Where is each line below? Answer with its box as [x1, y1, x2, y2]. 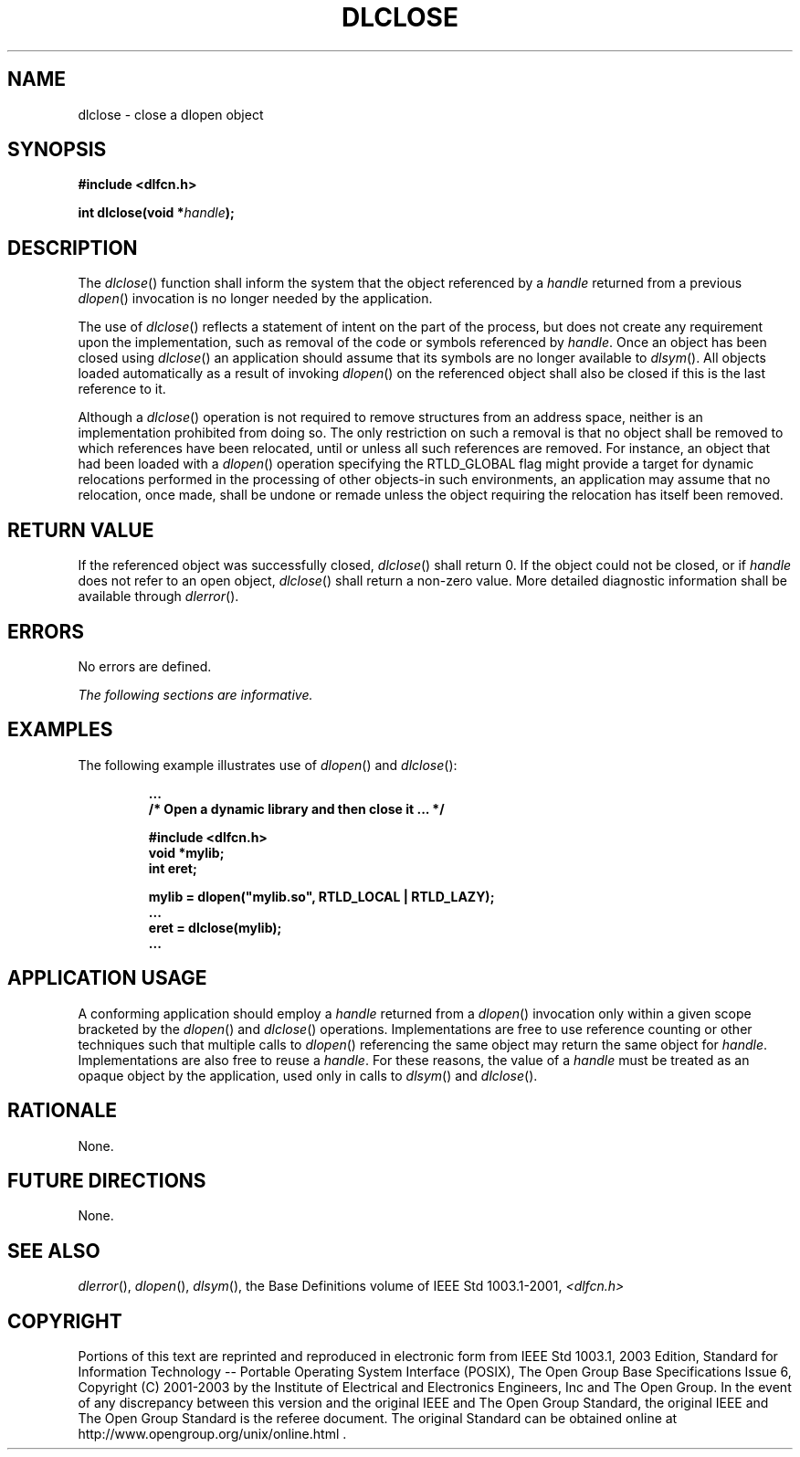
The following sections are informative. [78, 686, 313, 702]
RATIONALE [7, 1099, 118, 1123]
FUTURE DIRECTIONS [7, 1168, 206, 1192]
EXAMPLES [7, 718, 113, 742]
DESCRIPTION [7, 236, 138, 259]
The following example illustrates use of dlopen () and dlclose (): [78, 756, 458, 773]
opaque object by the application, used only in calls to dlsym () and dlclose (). [78, 1067, 538, 1083]
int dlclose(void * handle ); [78, 205, 235, 221]
